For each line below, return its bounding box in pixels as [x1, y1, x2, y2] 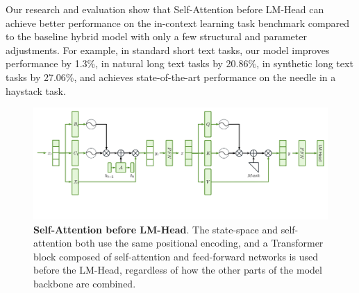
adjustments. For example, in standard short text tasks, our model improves [6, 42, 330, 57]
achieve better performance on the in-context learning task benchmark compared [6, 15, 349, 30]
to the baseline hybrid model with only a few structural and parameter [6, 29, 307, 44]
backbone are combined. [33, 276, 136, 291]
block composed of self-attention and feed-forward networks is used [33, 249, 318, 263]
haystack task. [6, 83, 66, 98]
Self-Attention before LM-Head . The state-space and [33, 222, 278, 236]
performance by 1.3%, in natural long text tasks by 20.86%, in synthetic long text [6, 56, 353, 71]
